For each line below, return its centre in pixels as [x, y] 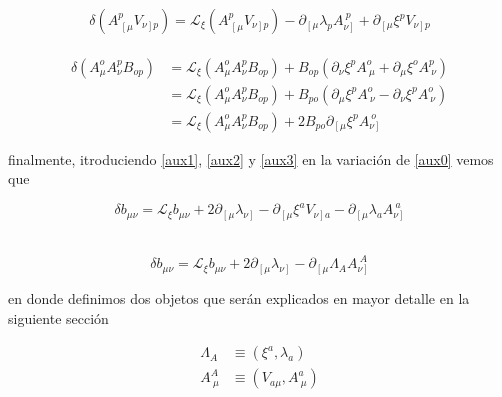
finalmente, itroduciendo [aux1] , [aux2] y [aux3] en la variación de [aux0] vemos [251, 158]
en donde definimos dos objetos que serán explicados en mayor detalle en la [239, 298]
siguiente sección [58, 317]
